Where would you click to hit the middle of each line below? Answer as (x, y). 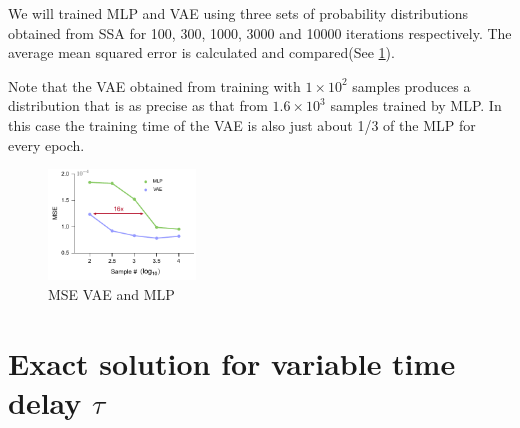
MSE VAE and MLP (111, 294)
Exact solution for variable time (232, 362)
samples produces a (411, 85)
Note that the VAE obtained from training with (154, 85)
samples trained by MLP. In (416, 105)
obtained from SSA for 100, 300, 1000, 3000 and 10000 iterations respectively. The (260, 32)
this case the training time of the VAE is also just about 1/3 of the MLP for (242, 124)
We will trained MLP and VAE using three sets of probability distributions (238, 13)
